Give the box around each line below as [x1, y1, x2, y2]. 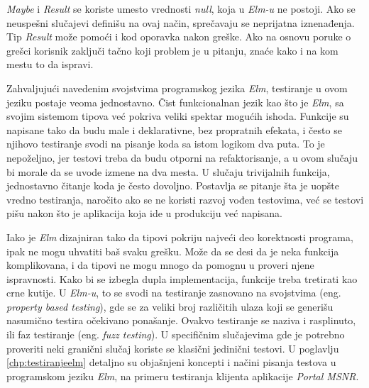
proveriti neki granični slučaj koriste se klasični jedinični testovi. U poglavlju [6, 340, 339, 355]
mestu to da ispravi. [6, 57, 94, 72]
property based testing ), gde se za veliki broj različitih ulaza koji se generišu [6, 299, 334, 314]
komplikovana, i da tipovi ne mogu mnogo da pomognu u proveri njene [6, 257, 314, 272]
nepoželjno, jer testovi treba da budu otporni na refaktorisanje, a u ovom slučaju [6, 150, 358, 165]
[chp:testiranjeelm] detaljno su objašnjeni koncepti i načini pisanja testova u [6, 355, 336, 370]
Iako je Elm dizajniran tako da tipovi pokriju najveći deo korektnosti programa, [6, 229, 353, 244]
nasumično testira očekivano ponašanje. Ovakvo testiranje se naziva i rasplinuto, [6, 313, 356, 328]
